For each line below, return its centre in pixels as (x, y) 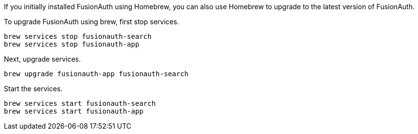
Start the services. (33, 89)
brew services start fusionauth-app (74, 111)
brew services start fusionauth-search (80, 103)
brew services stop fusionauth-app (72, 44)
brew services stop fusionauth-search (78, 36)
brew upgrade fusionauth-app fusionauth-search (96, 74)
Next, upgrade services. (42, 59)
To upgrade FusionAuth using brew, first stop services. (91, 22)
